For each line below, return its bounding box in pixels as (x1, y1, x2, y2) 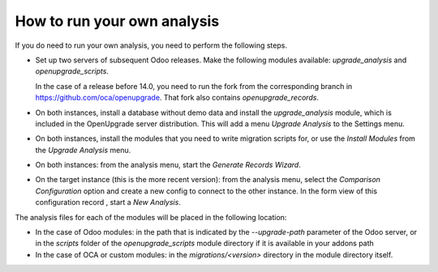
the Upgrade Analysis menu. (35, 145, 131, 155)
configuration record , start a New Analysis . (35, 198, 182, 207)
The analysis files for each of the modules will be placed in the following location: (15, 212, 287, 222)
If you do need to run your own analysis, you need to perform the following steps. (15, 40, 288, 50)
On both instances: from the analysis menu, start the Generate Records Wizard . (35, 160, 302, 170)
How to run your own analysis (15, 12, 220, 30)
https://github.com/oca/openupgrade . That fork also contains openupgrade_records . (35, 93, 320, 103)
